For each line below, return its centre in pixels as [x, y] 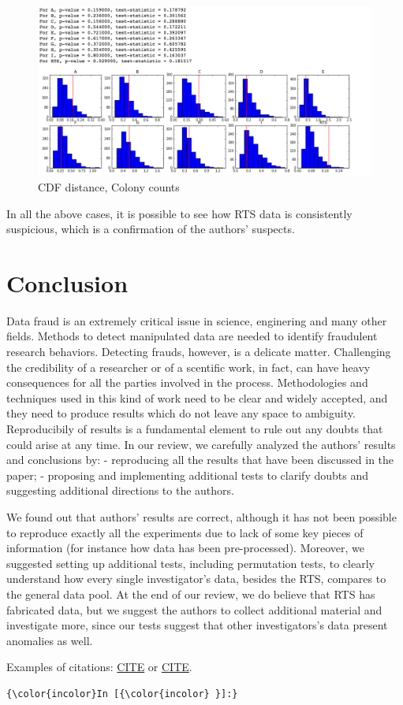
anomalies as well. [50, 640]
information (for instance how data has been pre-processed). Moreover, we [185, 548]
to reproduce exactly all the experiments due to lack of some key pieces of [185, 532]
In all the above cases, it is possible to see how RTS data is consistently [179, 213]
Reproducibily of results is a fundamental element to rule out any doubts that [195, 428]
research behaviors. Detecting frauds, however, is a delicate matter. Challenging [199, 351]
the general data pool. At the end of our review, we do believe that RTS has [191, 594]
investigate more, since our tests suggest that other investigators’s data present [197, 625]
